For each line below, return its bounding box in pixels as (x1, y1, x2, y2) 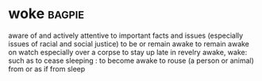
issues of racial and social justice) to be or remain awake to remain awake (8, 39, 250, 48)
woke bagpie (8, 5, 85, 23)
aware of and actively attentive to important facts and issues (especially (8, 31, 244, 40)
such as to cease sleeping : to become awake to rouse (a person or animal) (8, 56, 254, 65)
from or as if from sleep (8, 64, 86, 73)
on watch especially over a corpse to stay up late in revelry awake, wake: (8, 47, 248, 57)
